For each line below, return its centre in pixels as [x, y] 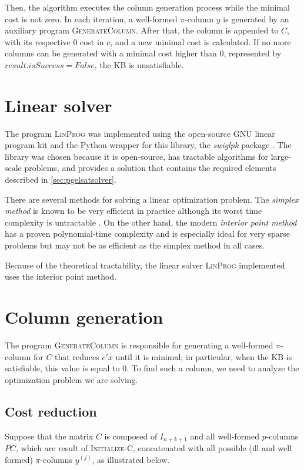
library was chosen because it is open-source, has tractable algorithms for [136, 156]
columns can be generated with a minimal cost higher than [111, 53]
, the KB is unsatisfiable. [139, 64]
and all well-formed [225, 436]
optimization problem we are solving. [71, 379]
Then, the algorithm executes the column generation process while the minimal [147, 7]
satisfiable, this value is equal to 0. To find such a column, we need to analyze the [152, 368]
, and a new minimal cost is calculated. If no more [201, 41]
